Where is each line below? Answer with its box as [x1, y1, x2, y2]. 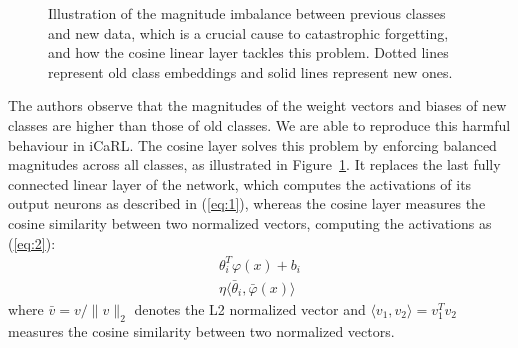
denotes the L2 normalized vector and [134, 298, 366, 319]
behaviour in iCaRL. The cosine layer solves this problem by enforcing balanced [8, 134, 497, 155]
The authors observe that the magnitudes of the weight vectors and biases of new [8, 95, 507, 116]
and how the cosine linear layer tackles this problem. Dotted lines [48, 42, 449, 63]
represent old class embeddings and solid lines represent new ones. [48, 61, 453, 82]
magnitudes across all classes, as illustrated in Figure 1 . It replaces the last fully [8, 154, 501, 175]
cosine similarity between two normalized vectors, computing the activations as [8, 212, 492, 233]
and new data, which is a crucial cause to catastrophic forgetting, [48, 22, 449, 43]
